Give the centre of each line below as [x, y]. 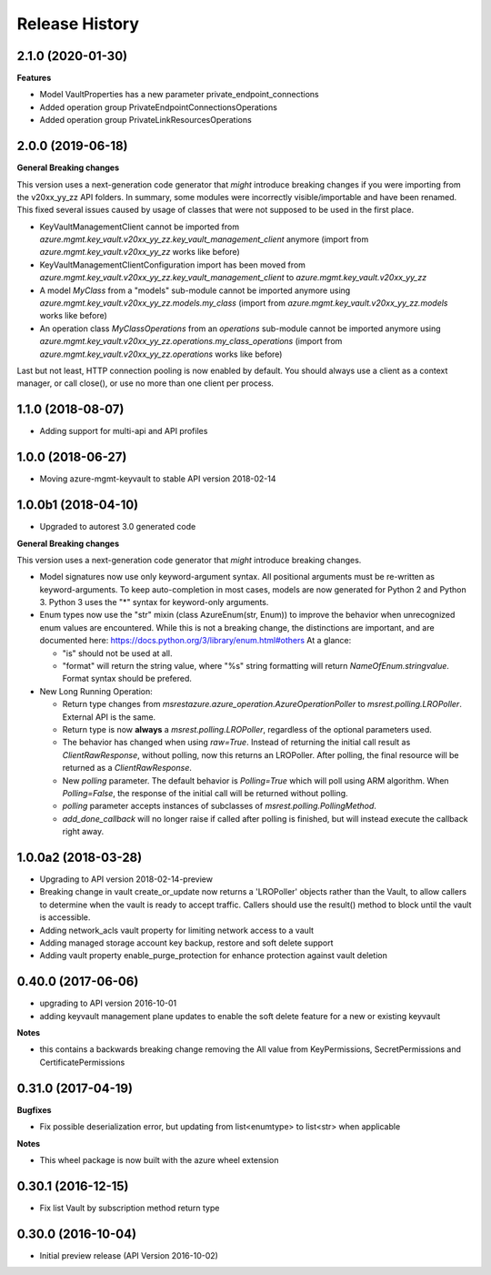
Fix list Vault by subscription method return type [130, 1208]
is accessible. [65, 917]
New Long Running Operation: [96, 691]
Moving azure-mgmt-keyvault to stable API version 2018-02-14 [158, 479]
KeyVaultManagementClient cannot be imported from [140, 227]
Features [34, 78]
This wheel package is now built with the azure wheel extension [159, 1159]
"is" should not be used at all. [117, 653]
